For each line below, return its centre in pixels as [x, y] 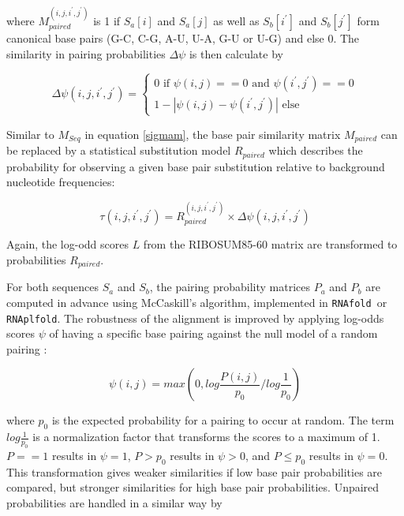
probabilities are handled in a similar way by [114, 503]
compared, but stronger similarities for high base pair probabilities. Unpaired [193, 487]
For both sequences [53, 287]
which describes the [316, 150]
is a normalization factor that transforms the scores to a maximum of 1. [206, 437]
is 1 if [107, 20]
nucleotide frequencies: [61, 182]
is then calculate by [236, 53]
